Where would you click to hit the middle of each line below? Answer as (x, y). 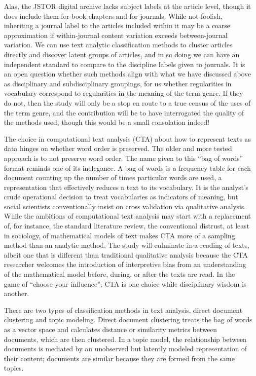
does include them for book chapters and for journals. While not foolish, (113, 16)
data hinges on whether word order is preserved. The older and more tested (118, 148)
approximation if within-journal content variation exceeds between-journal (116, 35)
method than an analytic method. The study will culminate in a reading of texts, (127, 245)
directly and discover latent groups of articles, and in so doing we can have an (122, 54)
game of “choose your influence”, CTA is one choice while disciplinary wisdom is (125, 283)
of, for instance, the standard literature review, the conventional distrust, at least (127, 226)
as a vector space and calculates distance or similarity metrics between (110, 329)
